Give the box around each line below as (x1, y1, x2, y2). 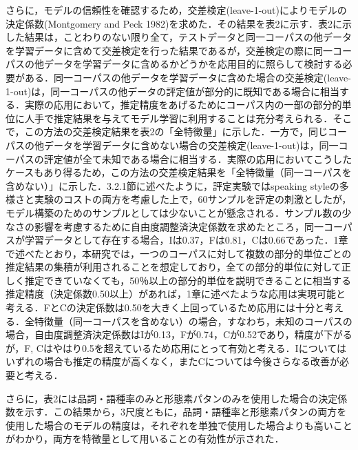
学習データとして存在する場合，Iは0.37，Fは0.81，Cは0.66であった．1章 (24, 233, 348, 247)
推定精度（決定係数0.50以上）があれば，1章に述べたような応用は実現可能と (6, 286, 346, 301)
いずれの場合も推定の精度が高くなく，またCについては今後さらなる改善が (6, 354, 339, 369)
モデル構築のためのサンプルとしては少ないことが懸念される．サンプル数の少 (6, 205, 352, 219)
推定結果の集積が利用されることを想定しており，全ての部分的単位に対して (6, 260, 341, 274)
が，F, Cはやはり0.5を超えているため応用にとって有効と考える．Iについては (6, 340, 346, 355)
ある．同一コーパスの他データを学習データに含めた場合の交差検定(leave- (24, 70, 351, 84)
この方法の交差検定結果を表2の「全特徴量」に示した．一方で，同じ (24, 124, 328, 139)
